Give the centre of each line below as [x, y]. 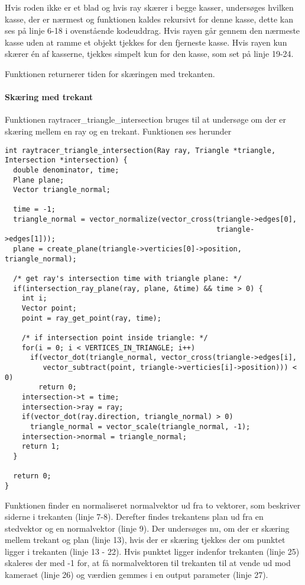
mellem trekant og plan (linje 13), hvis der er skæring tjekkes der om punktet [145, 540]
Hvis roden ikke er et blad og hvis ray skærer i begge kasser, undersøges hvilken [149, 7]
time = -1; [34, 210]
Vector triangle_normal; [62, 190]
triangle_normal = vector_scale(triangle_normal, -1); [140, 426]
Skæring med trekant [49, 97]
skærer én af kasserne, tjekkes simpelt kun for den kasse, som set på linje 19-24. [149, 54]
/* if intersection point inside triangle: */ [115, 338]
